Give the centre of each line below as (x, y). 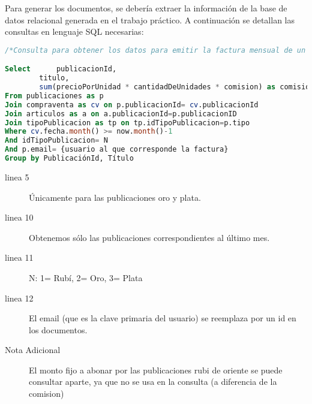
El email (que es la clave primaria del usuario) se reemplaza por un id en (163, 318)
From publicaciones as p (54, 96)
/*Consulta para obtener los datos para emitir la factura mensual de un (155, 50)
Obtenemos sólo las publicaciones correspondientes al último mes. (149, 237)
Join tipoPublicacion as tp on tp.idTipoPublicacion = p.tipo (127, 123)
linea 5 (17, 177)
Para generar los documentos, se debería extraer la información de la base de (146, 8)
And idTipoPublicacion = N (56, 141)
